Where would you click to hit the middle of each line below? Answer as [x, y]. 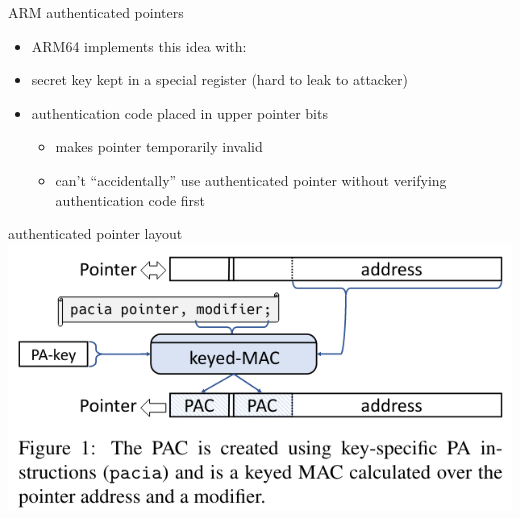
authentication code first [130, 199]
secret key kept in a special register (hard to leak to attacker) [219, 79]
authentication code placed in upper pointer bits [179, 112]
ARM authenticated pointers [96, 12]
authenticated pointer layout [95, 233]
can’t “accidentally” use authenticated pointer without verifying [251, 179]
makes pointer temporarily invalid [159, 146]
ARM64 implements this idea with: [139, 45]
